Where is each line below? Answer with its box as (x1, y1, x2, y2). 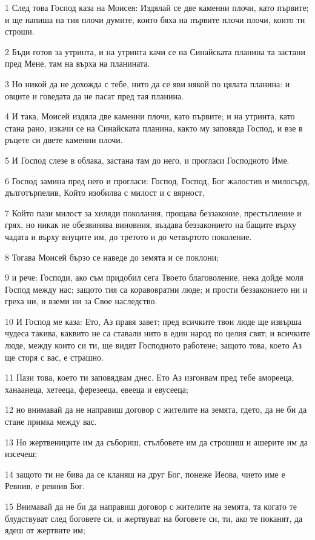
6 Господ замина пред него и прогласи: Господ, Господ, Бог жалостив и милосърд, (5, 174, 310, 187)
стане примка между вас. (5, 415, 97, 428)
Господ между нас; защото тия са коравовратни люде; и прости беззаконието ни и (5, 282, 308, 295)
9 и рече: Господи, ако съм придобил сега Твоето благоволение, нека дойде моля (5, 271, 303, 284)
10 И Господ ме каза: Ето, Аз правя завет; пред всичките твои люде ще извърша (5, 315, 302, 327)
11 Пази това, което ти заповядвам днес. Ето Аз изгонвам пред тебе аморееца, (5, 371, 294, 384)
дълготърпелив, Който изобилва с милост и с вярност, (5, 186, 205, 199)
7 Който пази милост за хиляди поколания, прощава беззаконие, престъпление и (5, 206, 302, 219)
